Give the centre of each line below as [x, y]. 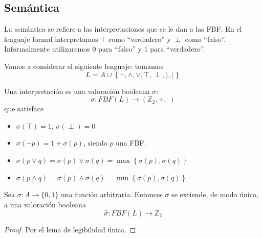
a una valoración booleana [45, 204]
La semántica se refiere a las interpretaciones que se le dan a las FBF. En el [123, 29]
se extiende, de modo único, [215, 194]
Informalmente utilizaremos [47, 49]
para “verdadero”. [178, 49]
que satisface [24, 109]
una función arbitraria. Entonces [112, 194]
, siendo [95, 143]
